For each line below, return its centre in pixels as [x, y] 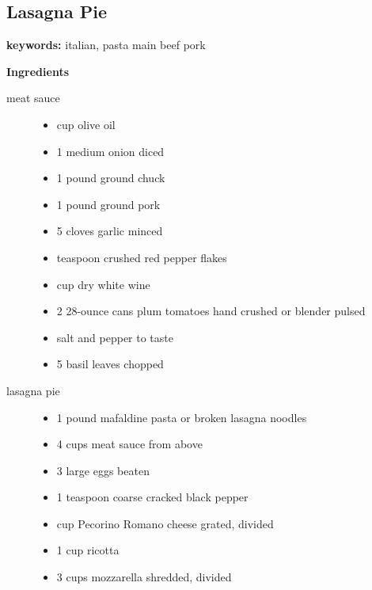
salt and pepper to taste [115, 337]
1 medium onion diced [110, 151]
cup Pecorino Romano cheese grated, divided [165, 523]
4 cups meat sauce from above [129, 444]
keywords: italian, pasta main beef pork [106, 45]
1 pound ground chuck [111, 178]
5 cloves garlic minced [110, 231]
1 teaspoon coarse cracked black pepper [152, 497]
